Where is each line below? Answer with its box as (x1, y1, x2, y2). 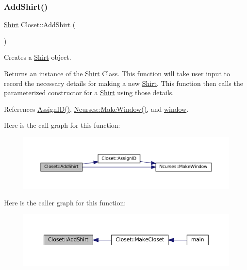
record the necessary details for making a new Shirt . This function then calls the (4, 78, 243, 88)
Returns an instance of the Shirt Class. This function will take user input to (4, 68, 230, 78)
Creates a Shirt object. (4, 52, 71, 62)
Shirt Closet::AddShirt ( (4, 19, 76, 30)
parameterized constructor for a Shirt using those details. (4, 87, 174, 98)
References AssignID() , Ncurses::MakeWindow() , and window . (4, 103, 189, 114)
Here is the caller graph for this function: (4, 197, 126, 207)
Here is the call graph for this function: (4, 120, 120, 130)
